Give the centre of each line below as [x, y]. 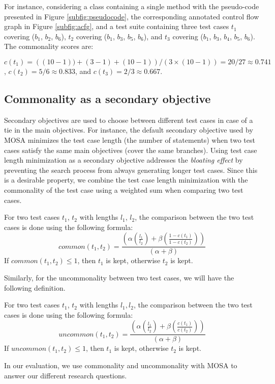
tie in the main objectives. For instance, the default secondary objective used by [129, 130]
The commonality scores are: [49, 46]
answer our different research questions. [66, 375]
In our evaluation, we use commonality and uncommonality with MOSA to [121, 365]
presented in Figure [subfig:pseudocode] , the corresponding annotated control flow [132, 16]
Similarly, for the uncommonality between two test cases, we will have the [119, 277]
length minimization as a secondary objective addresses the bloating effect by [124, 160]
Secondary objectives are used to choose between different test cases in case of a [129, 120]
